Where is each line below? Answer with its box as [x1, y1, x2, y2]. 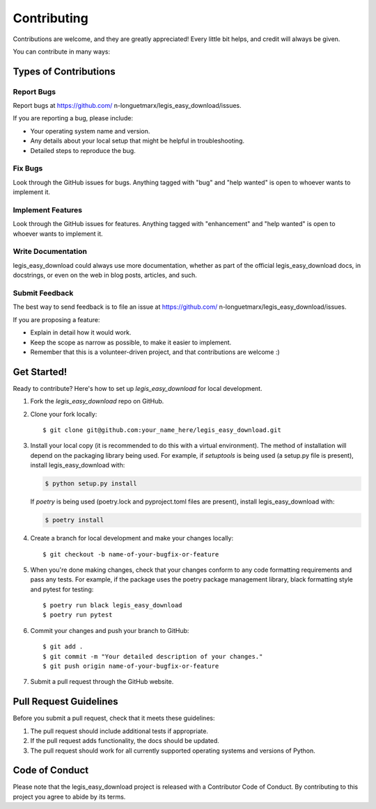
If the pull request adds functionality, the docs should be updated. [30, 737, 219, 745]
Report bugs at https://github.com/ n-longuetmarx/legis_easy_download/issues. [13, 102, 242, 110]
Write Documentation [13, 247, 87, 257]
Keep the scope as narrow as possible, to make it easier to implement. [30, 338, 232, 346]
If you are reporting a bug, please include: [13, 114, 134, 122]
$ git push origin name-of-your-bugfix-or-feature [42, 662, 219, 671]
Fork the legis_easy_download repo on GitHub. [30, 397, 164, 406]
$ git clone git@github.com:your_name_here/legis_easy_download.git [42, 426, 281, 434]
